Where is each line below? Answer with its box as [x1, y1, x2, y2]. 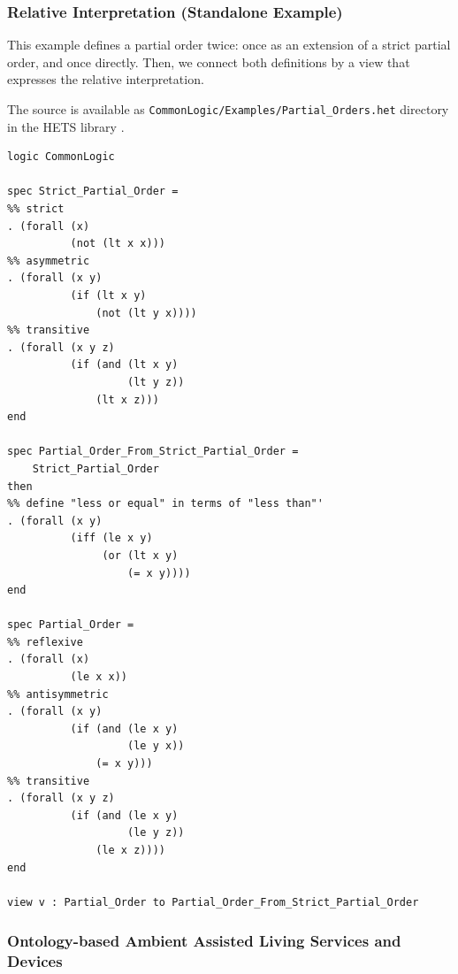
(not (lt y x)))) [95, 306, 197, 319]
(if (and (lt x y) [70, 358, 179, 372]
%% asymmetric [7, 254, 90, 267]
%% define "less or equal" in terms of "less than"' [7, 497, 324, 510]
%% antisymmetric [7, 687, 109, 701]
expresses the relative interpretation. [7, 70, 204, 88]
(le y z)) [127, 826, 185, 840]
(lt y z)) [127, 375, 185, 388]
